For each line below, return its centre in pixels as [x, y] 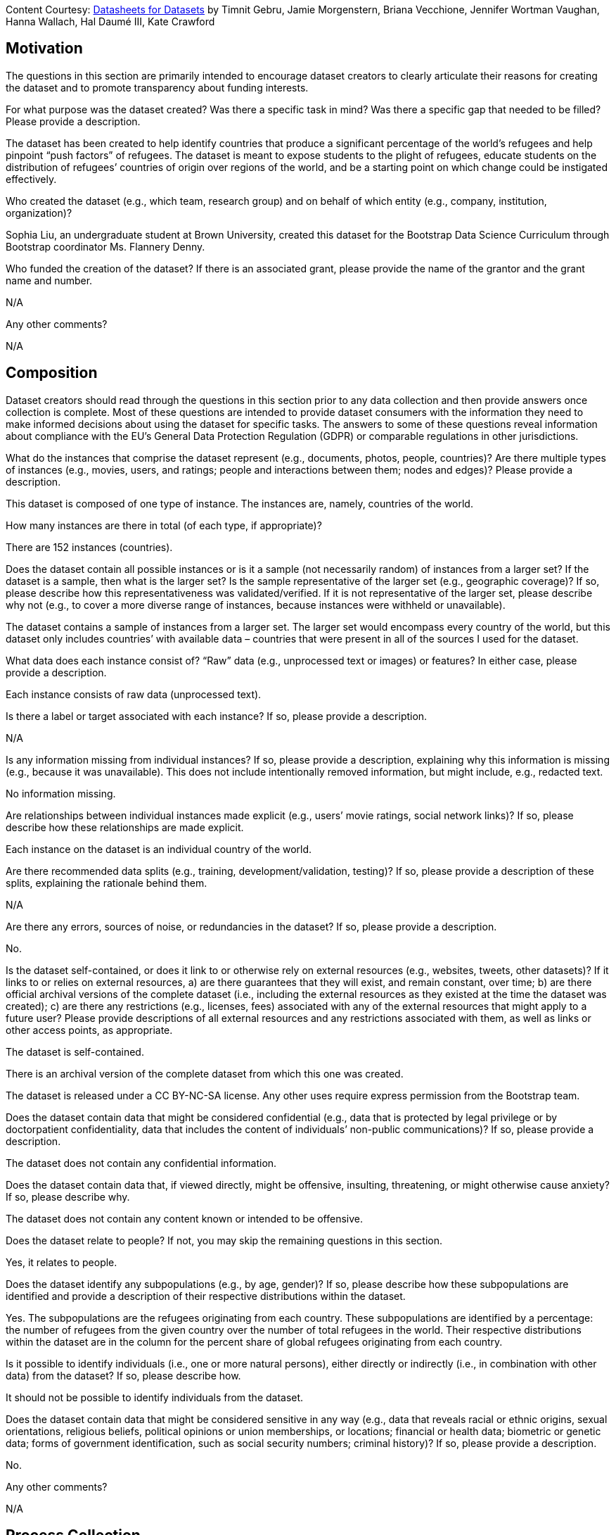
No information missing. [61, 793]
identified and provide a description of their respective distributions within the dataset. [206, 1296]
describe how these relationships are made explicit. [125, 827]
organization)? [39, 213]
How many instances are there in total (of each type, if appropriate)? [164, 525]
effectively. [31, 179]
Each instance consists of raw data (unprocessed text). [134, 694]
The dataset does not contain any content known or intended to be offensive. [185, 1218]
